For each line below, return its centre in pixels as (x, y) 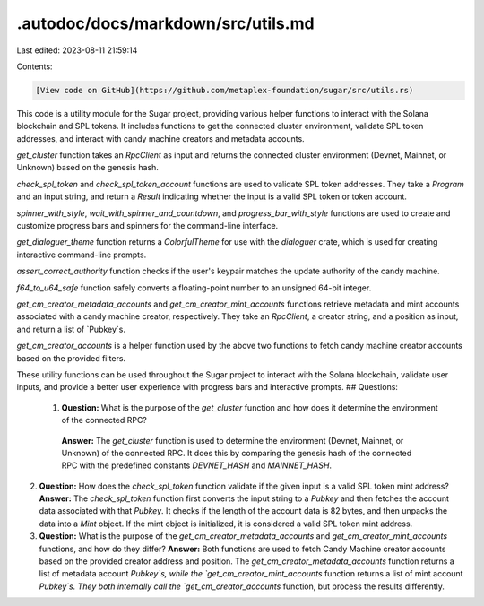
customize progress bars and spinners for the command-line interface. (147, 226)
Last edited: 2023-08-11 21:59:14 (77, 50)
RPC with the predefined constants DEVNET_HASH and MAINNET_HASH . (196, 465)
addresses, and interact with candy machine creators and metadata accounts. (160, 138)
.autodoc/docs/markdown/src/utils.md (165, 23)
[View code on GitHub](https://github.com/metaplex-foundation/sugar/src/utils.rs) (225, 90)
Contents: (35, 66)
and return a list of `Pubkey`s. (71, 329)
